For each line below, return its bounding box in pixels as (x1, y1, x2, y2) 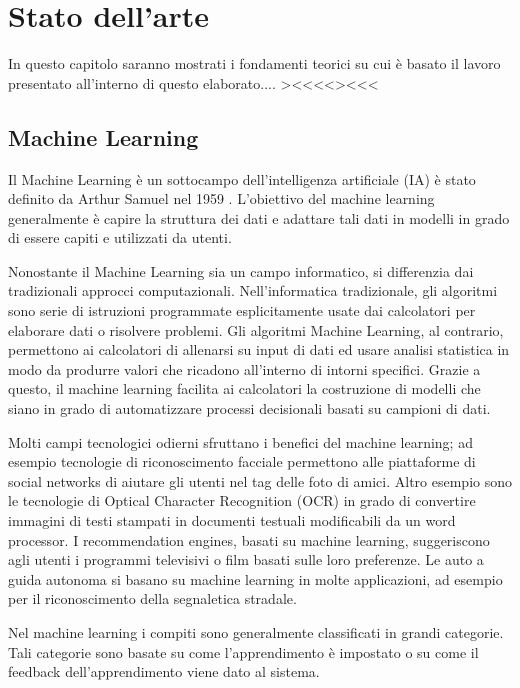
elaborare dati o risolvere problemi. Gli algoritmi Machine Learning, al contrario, (8, 319, 504, 340)
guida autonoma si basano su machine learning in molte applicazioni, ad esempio (8, 568, 503, 589)
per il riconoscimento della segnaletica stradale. (8, 588, 297, 609)
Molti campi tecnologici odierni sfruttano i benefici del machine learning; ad (8, 431, 473, 452)
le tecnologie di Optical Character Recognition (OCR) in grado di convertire (8, 490, 476, 511)
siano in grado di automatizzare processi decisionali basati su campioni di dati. (8, 398, 491, 419)
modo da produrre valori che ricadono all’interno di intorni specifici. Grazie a (8, 358, 481, 379)
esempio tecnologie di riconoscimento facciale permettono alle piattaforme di (8, 451, 476, 472)
